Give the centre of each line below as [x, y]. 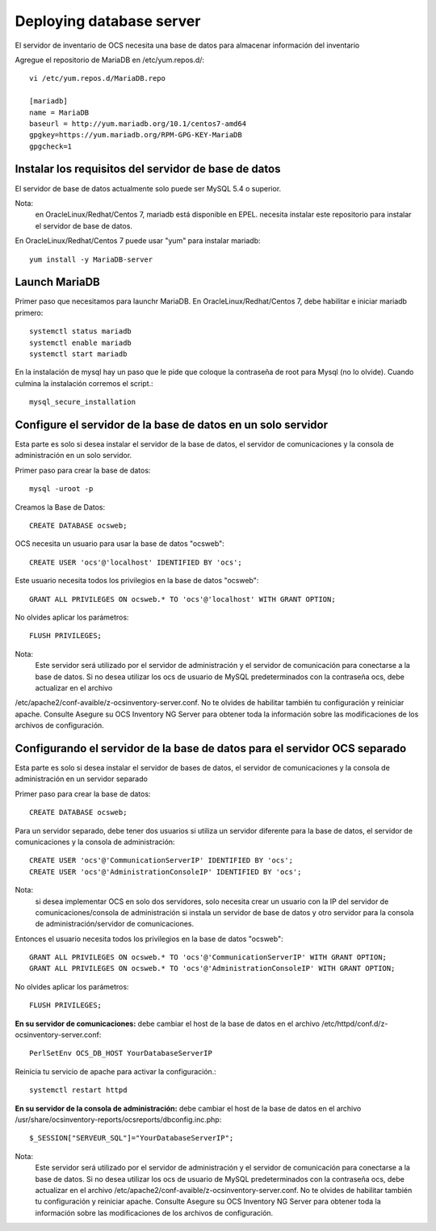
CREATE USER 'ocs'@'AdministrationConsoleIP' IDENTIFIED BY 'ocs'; [166, 872]
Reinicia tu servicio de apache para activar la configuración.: [116, 1071]
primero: [29, 313]
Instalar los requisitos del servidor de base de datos [148, 169]
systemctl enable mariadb [81, 342]
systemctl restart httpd [78, 1090]
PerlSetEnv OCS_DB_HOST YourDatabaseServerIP [121, 1053]
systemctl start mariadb [78, 354]
